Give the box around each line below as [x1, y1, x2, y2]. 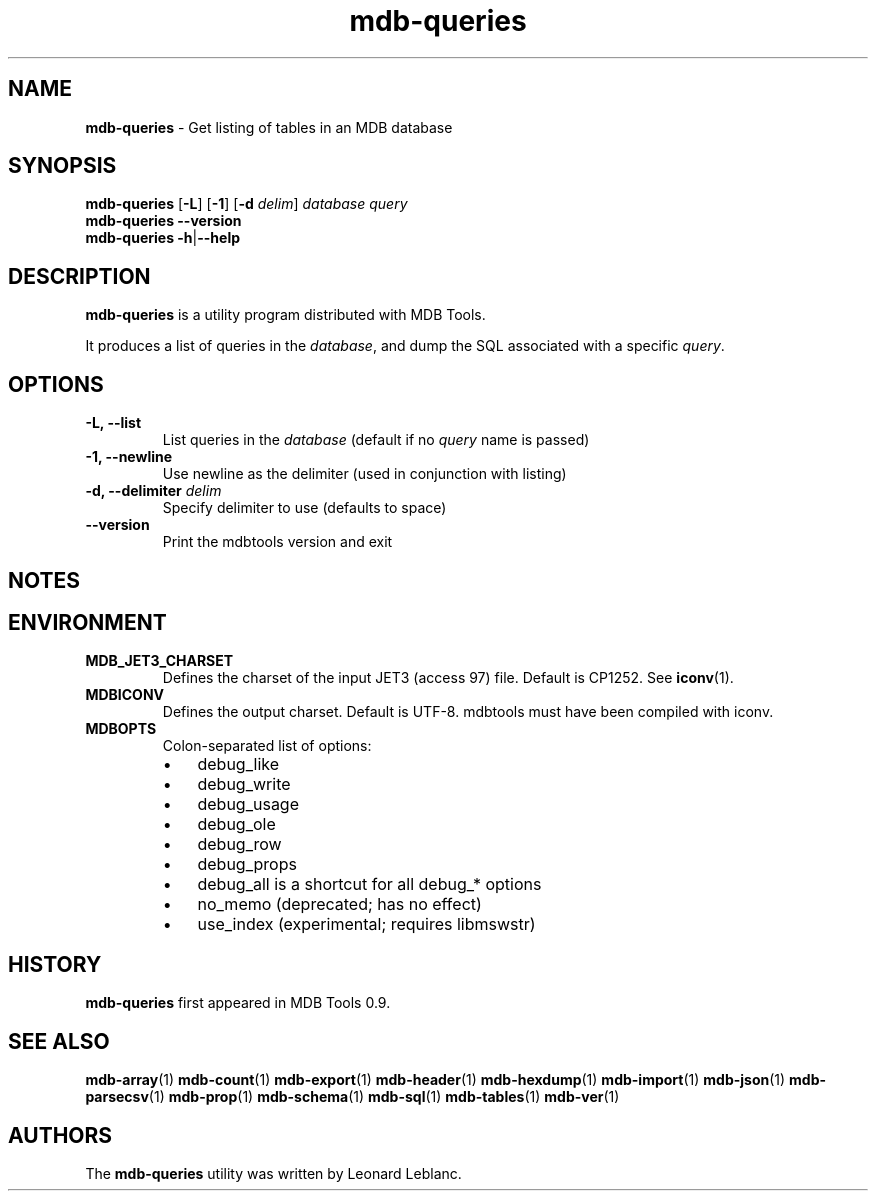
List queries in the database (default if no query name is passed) [162, 431, 590, 449]
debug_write [197, 774, 291, 795]
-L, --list [85, 414, 142, 432]
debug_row [197, 834, 282, 855]
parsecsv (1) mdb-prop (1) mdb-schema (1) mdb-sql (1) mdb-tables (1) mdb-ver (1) [85, 1088, 620, 1106]
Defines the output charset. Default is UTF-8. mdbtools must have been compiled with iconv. [162, 703, 774, 721]
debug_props [197, 854, 297, 875]
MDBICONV [85, 686, 165, 704]
